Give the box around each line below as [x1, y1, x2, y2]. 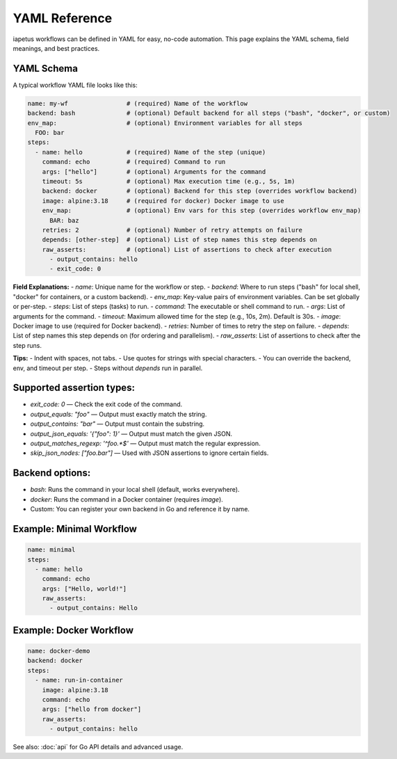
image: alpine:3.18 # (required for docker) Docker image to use [42, 197, 284, 205]
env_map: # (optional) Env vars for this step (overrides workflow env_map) [42, 207, 362, 215]
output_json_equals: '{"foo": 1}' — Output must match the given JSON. [30, 429, 233, 438]
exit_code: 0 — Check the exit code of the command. [30, 400, 183, 408]
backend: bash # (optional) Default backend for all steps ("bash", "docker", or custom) [27, 109, 391, 118]
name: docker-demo [27, 647, 90, 655]
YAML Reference [13, 10, 113, 26]
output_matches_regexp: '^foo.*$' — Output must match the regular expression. [30, 439, 261, 448]
